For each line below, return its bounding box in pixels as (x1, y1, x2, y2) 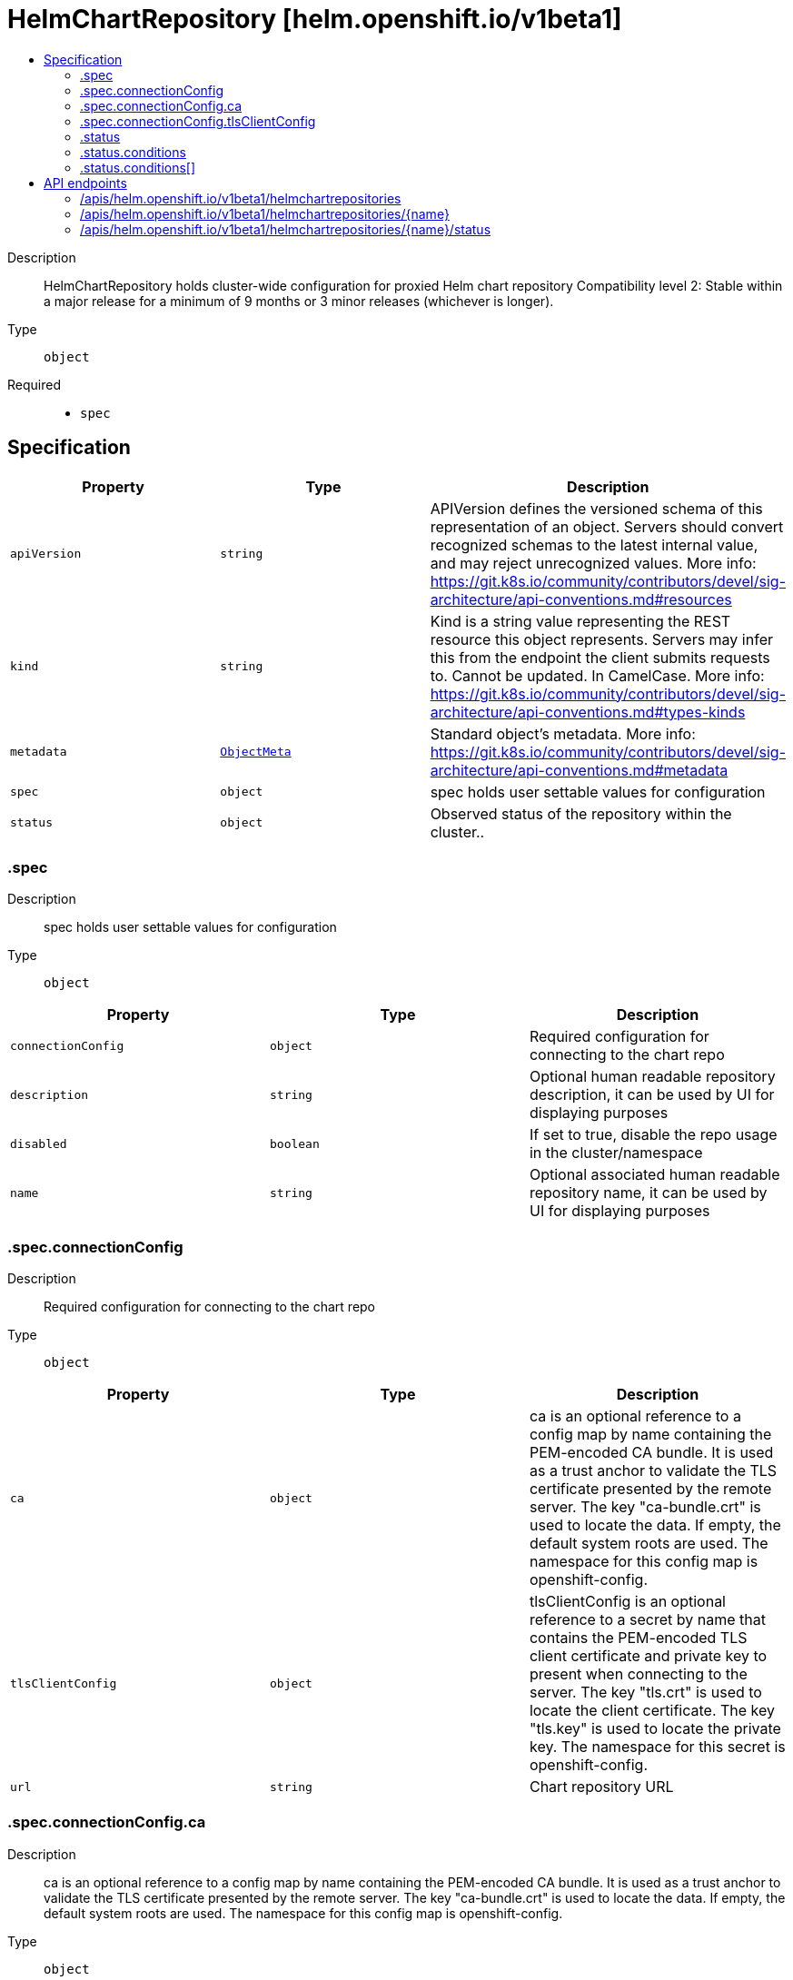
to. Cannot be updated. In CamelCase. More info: (430, 666, 765, 685)
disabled (10, 1136, 67, 1151)
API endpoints (44, 174, 127, 191)
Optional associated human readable (529, 1165, 780, 1184)
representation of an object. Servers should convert (430, 517, 784, 536)
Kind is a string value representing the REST (430, 611, 731, 630)
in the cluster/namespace (529, 1143, 703, 1163)
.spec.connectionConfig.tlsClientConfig (80, 113, 316, 129)
